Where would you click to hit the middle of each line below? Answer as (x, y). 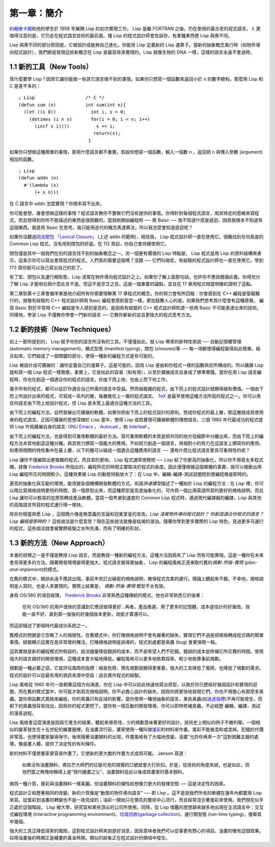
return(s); (107, 133)
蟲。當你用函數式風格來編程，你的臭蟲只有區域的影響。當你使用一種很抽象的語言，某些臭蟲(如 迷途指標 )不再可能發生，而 (136, 699)
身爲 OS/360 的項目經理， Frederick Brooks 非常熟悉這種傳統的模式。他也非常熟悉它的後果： (107, 595)
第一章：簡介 (36, 13)
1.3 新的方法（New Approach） (59, 543)
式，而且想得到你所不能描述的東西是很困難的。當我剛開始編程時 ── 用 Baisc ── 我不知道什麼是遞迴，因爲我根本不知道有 (136, 220)
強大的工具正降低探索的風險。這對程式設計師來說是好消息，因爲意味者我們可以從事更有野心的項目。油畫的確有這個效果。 (136, 831)
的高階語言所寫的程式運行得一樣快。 (47, 505)
